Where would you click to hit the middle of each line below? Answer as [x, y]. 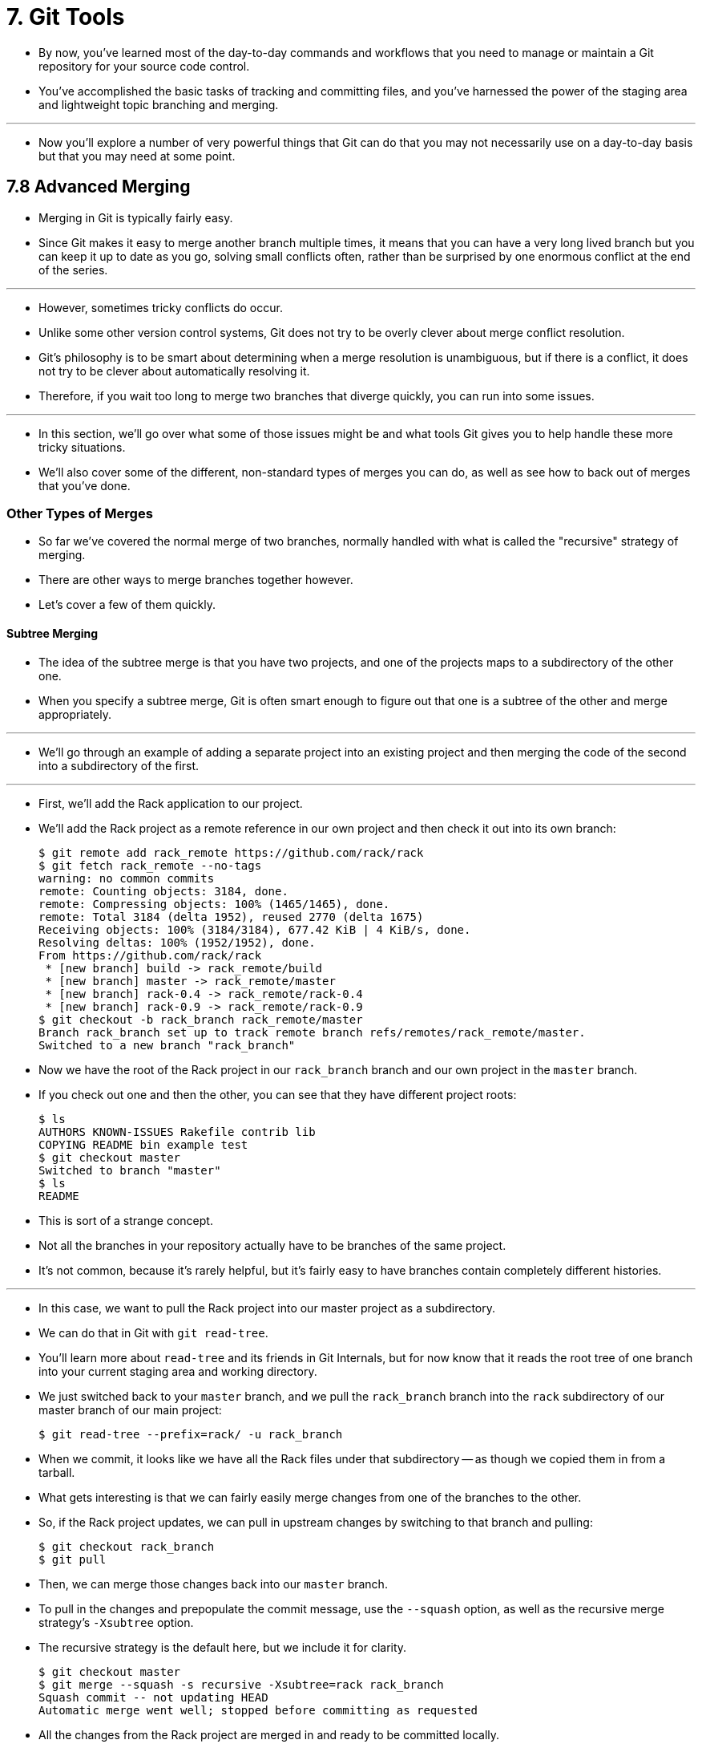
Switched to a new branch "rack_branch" [167, 1045]
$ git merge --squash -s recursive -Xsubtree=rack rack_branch [241, 1684]
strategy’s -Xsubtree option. [116, 1622]
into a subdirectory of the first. [119, 765]
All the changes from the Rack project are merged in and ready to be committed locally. [269, 1734]
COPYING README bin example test [143, 1144]
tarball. [57, 1472]
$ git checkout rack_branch [127, 1546]
